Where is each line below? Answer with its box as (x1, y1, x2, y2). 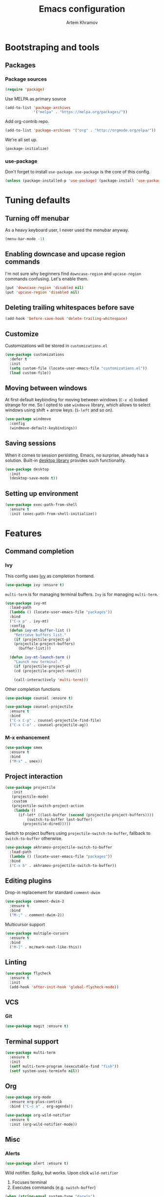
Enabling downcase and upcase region (5, 250, 125, 258)
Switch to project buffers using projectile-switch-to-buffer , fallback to (5, 830, 151, 836)
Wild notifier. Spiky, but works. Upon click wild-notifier (5, 1170, 119, 1176)
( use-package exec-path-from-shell (5, 502, 78, 507)
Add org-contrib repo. (5, 119, 49, 124)
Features (5, 528, 42, 539)
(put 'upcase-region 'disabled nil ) (5, 289, 80, 295)
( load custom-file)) (9, 370, 51, 375)
